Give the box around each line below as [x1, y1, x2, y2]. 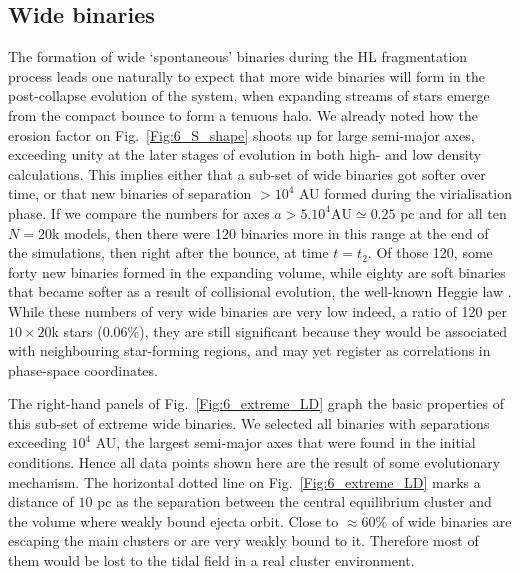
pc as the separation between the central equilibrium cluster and [97, 491, 492, 512]
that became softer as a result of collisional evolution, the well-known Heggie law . [8, 281, 512, 302]
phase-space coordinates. [8, 359, 158, 380]
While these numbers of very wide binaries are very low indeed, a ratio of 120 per [8, 300, 508, 321]
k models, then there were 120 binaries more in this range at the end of [51, 222, 489, 243]
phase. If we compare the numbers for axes [8, 202, 270, 223]
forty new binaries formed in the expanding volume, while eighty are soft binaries [8, 261, 506, 282]
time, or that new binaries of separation [8, 183, 252, 204]
